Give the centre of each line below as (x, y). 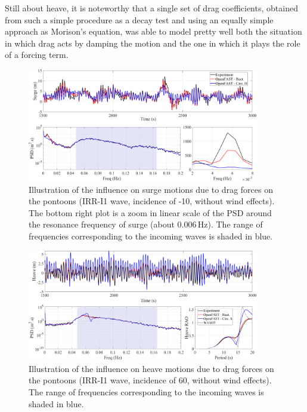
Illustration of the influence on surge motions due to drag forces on (151, 189)
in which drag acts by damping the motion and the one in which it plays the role (153, 43)
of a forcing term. (37, 55)
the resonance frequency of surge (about (102, 224)
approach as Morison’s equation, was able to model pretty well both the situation (153, 31)
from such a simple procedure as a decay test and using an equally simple (139, 19)
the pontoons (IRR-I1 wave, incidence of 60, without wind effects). (150, 380)
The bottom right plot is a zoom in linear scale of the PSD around (150, 212)
